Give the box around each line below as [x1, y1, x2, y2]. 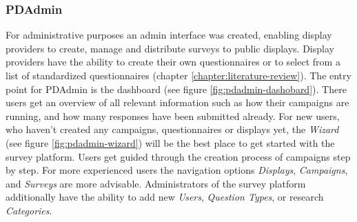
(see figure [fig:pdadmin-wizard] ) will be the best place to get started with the [6, 135, 335, 150]
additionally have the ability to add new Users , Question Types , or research [6, 190, 324, 204]
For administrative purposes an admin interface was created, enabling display [6, 28, 332, 42]
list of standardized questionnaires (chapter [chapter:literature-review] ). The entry [6, 68, 351, 82]
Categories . [6, 203, 52, 217]
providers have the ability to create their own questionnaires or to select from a [6, 54, 340, 69]
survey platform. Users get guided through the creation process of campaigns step [6, 149, 351, 163]
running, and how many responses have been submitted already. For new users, [6, 108, 340, 123]
